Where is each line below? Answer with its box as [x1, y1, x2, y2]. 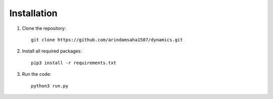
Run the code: [22, 71, 52, 77]
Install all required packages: [22, 48, 82, 54]
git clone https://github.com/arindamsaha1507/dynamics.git [31, 37, 183, 42]
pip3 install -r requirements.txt [31, 60, 116, 66]
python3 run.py [31, 83, 69, 88]
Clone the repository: [22, 25, 66, 31]
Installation [9, 8, 58, 19]
